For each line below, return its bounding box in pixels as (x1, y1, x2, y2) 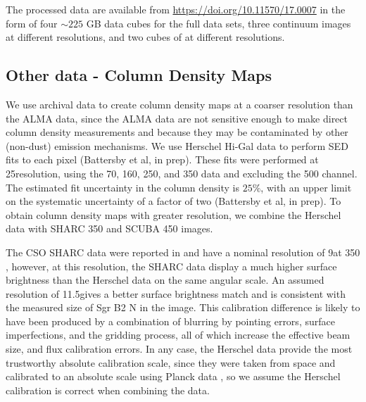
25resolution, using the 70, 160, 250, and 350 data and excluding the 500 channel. (6, 165, 358, 180)
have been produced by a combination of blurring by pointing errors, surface (6, 313, 335, 328)
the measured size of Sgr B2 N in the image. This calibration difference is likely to (6, 300, 360, 315)
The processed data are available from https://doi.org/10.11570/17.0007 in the (6, 2, 346, 16)
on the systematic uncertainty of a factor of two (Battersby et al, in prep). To (6, 194, 341, 208)
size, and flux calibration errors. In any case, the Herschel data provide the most (6, 341, 353, 356)
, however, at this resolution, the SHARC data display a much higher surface (6, 258, 337, 273)
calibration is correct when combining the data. (6, 382, 210, 397)
